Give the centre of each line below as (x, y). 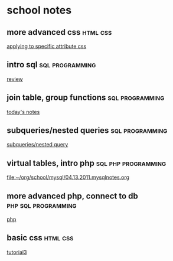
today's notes (23, 112)
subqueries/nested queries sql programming (87, 130)
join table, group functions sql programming (86, 98)
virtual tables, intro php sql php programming (86, 163)
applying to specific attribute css (47, 46)
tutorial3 (17, 252)
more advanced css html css (59, 32)
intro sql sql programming (51, 65)
